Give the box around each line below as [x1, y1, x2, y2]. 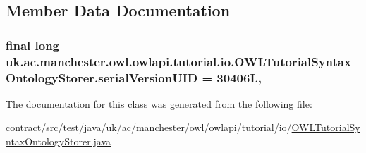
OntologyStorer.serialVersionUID [6, 68, 198, 86]
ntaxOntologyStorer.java [6, 134, 111, 149]
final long [6, 36, 60, 54]
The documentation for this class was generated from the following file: [6, 96, 312, 111]
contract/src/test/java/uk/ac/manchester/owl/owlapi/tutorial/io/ [6, 120, 292, 135]
